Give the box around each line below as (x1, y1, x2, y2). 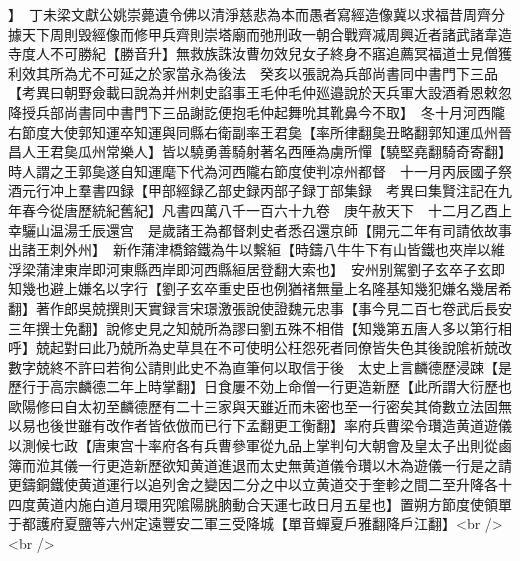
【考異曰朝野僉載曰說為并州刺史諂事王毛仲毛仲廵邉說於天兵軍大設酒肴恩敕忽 (8, 82, 512, 103)
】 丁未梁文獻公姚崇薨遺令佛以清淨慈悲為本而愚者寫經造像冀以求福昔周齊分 (8, 4, 505, 24)
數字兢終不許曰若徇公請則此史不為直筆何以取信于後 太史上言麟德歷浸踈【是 (8, 356, 512, 377)
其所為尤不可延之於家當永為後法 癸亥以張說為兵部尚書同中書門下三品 (35, 62, 498, 83)
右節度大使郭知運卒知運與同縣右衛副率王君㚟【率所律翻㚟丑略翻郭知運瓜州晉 (8, 121, 512, 142)
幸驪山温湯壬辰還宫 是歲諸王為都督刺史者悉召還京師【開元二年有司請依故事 (8, 219, 512, 240)
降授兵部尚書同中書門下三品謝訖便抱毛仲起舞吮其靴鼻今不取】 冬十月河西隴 (8, 101, 505, 122)
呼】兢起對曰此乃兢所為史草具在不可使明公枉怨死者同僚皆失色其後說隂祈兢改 (8, 337, 512, 358)
